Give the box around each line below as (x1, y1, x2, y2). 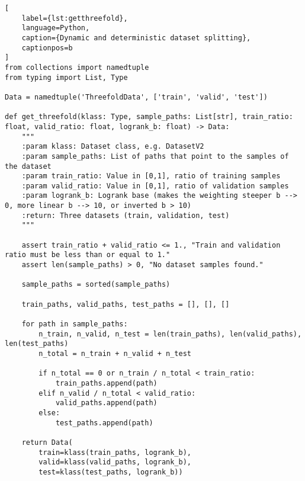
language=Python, (21, 24, 90, 33)
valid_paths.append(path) (55, 399, 158, 408)
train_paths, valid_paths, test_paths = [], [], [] (21, 300, 230, 309)
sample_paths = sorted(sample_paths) (21, 280, 171, 289)
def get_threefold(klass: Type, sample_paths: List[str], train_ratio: (5, 113, 293, 121)
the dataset (5, 162, 52, 171)
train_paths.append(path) (55, 379, 158, 387)
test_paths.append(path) (55, 418, 153, 427)
